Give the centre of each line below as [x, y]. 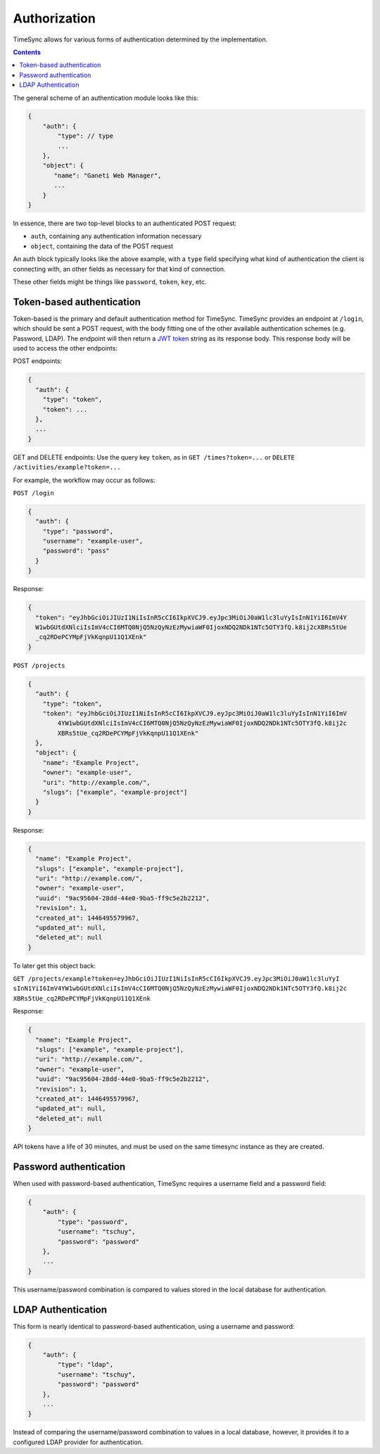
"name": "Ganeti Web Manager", [108, 175]
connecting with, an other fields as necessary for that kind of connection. [119, 269]
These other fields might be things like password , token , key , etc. [110, 282]
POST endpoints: [38, 361]
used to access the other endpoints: [65, 348]
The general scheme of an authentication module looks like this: [106, 98]
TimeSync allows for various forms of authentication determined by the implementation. [140, 39]
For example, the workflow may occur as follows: [84, 480]
